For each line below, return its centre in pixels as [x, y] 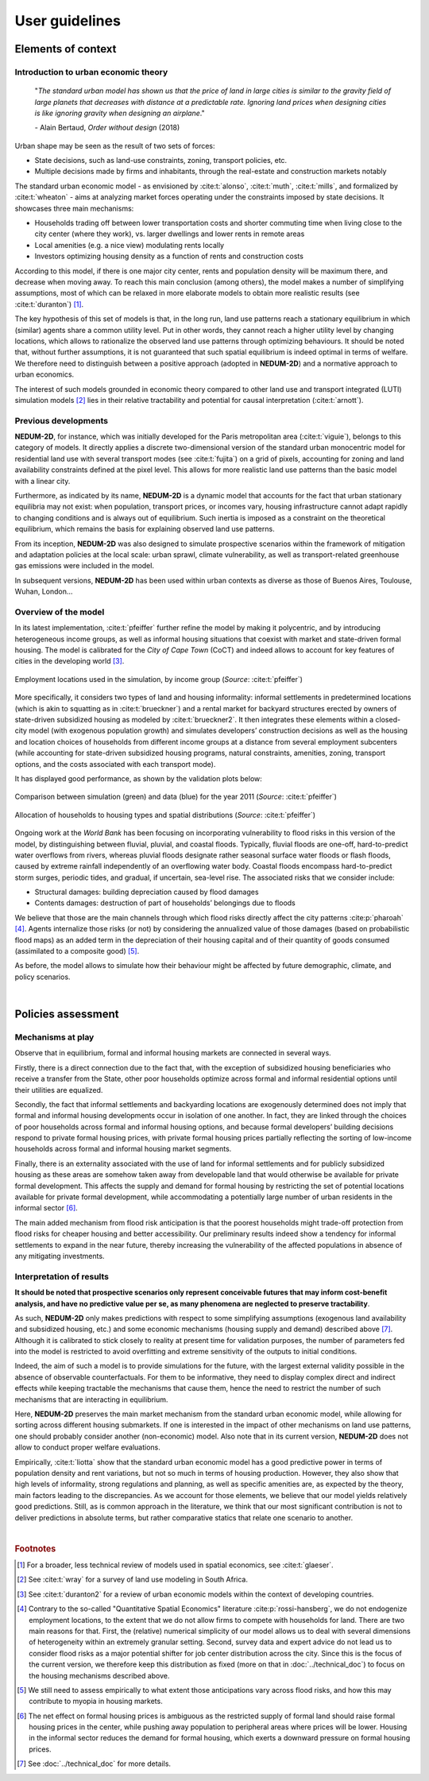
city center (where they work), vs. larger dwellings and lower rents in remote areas [170, 234]
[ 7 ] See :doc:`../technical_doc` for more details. [94, 1764]
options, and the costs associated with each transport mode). [115, 764]
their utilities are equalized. [59, 1090]
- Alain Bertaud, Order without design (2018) [107, 128]
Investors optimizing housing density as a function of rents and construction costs [169, 256]
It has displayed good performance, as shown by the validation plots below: [138, 778]
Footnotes [35, 1548]
